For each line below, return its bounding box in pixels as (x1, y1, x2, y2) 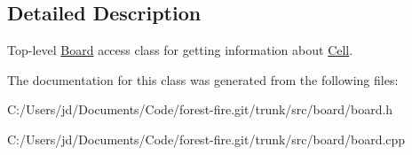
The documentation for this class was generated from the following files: (7, 70, 399, 89)
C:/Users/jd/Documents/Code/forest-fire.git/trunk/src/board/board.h (7, 100, 393, 119)
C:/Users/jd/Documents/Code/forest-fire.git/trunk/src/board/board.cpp (7, 129, 406, 148)
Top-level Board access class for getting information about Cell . (7, 41, 353, 59)
